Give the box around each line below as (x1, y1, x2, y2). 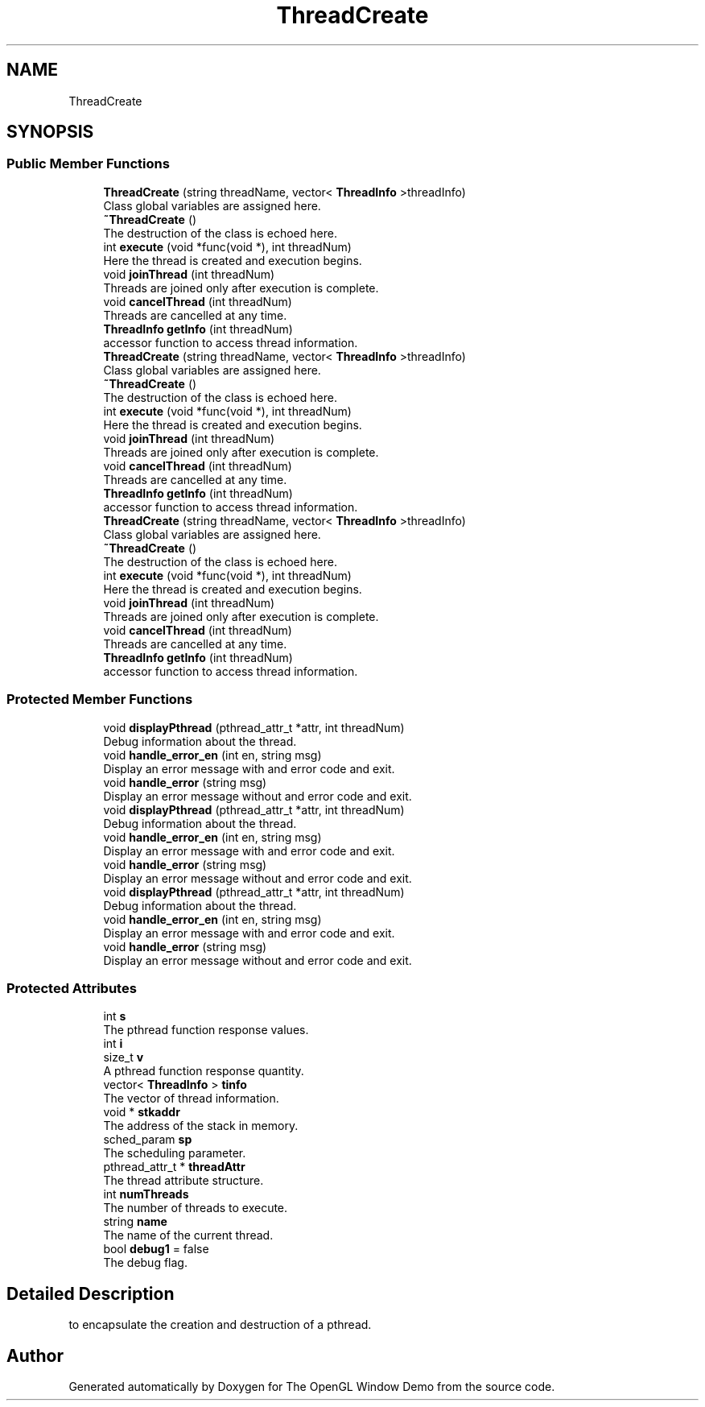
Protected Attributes (6, 979, 137, 996)
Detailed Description (6, 1283, 175, 1304)
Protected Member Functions (6, 691, 193, 708)
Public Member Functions (6, 155, 170, 172)
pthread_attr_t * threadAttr (103, 1160, 245, 1174)
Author (6, 1345, 64, 1366)
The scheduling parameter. (103, 1146, 246, 1161)
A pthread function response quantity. (103, 1064, 304, 1078)
